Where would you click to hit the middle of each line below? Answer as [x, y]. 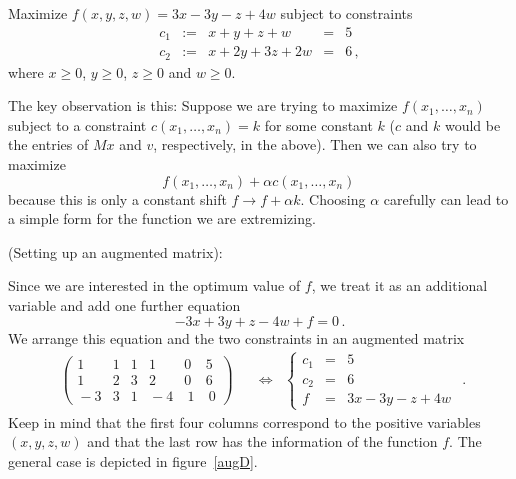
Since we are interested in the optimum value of [154, 285]
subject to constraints [346, 13]
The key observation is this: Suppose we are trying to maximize [203, 105]
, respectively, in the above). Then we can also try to [315, 144]
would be [472, 124]
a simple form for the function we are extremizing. [162, 218]
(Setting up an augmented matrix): [115, 251]
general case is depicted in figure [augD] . [133, 460]
